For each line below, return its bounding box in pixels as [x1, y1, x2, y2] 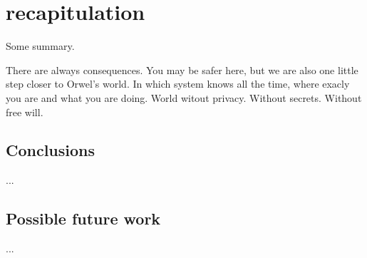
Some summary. [6, 38, 75, 53]
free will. [6, 104, 43, 119]
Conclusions [6, 139, 95, 161]
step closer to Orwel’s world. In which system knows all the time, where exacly [6, 76, 350, 91]
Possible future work [6, 207, 161, 229]
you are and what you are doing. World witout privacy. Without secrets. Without [6, 90, 362, 105]
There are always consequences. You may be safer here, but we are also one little [6, 62, 358, 77]
